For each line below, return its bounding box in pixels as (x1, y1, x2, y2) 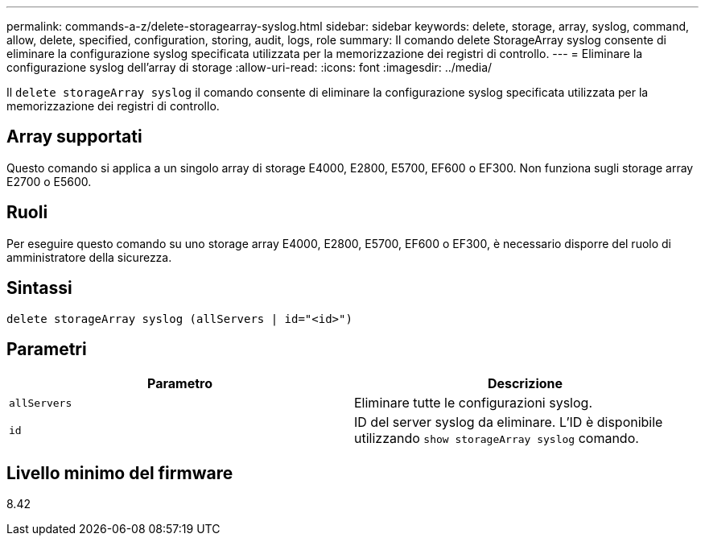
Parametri (6, 338, 87, 359)
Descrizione (487, 375, 563, 392)
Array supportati (6, 126, 142, 147)
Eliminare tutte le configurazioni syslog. (354, 395, 592, 412)
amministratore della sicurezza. (6, 250, 172, 264)
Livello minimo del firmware (6, 462, 233, 483)
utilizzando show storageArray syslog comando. (354, 430, 639, 447)
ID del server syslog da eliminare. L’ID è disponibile (354, 414, 663, 431)
